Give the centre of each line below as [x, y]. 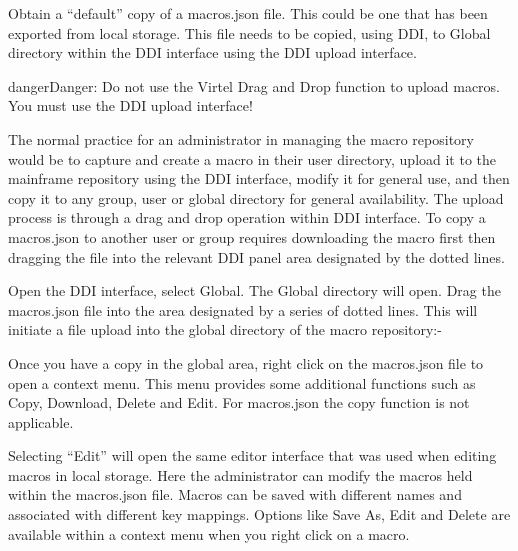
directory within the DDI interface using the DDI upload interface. [212, 52]
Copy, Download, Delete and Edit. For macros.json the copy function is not [239, 402]
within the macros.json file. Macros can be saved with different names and [235, 494]
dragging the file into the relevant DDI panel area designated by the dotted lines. [256, 256]
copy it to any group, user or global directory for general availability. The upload [256, 197]
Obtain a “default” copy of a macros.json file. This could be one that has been [248, 13]
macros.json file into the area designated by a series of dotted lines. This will [243, 309]
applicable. [41, 421]
